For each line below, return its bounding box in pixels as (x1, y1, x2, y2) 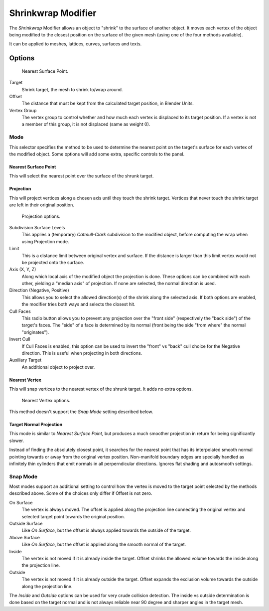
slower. (9, 438, 24, 444)
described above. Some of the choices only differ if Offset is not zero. (9, 490, 152, 496)
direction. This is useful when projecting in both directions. (21, 350, 142, 356)
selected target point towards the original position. (21, 513, 126, 519)
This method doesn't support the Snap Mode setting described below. (9, 409, 153, 415)
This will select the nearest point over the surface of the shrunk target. (9, 173, 154, 179)
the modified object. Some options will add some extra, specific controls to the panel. (9, 151, 185, 157)
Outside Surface (9, 520, 43, 526)
